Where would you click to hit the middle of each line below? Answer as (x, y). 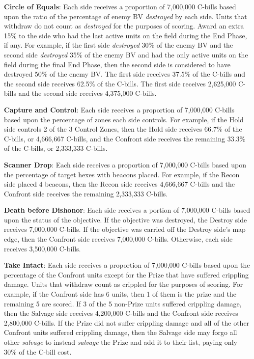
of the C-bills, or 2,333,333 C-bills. (56, 148)
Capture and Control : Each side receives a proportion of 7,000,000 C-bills (119, 109)
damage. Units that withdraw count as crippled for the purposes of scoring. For (124, 284)
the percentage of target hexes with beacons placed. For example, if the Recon (122, 174)
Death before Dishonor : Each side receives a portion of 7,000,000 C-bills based (127, 210)
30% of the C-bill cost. (38, 351)
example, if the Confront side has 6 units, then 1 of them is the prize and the (120, 294)
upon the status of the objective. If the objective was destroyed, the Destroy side (126, 219)
